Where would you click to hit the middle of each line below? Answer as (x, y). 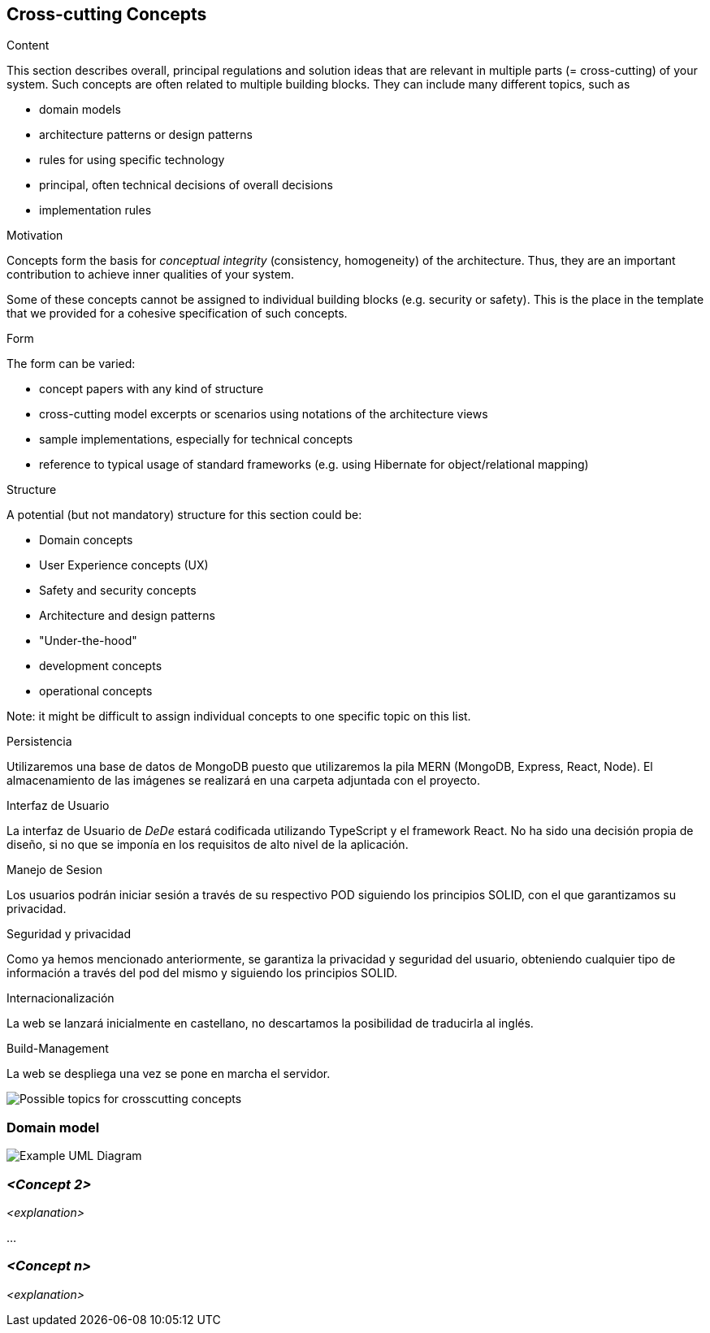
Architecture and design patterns (127, 616)
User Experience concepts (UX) (124, 565)
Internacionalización (61, 998)
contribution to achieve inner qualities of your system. (151, 275)
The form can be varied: (71, 364)
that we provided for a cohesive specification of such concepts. (177, 314)
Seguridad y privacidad (69, 934)
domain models (80, 110)
